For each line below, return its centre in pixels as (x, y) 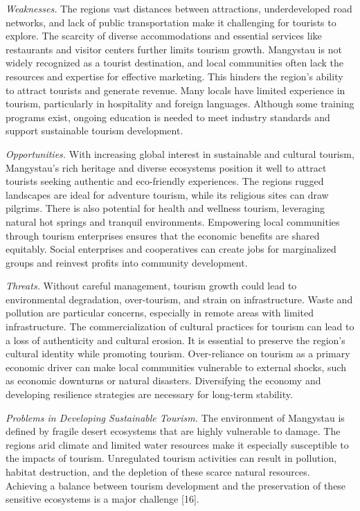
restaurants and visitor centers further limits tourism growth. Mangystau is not (174, 49)
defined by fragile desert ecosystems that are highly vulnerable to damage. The (173, 431)
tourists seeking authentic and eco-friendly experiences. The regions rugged (165, 181)
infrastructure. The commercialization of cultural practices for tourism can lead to (180, 326)
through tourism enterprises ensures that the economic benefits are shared (163, 235)
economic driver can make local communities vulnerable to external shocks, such (176, 367)
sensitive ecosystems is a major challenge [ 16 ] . (102, 499)
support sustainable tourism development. (94, 131)
